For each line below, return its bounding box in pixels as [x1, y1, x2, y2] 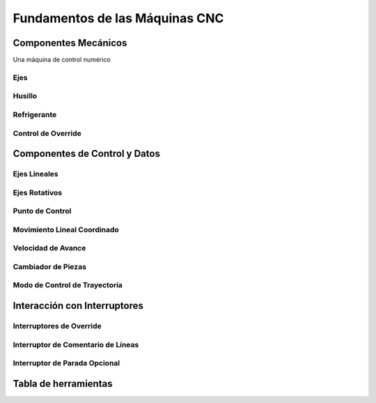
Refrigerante [13, 109, 57, 119]
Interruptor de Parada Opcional [13, 358, 120, 368]
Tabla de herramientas [13, 377, 113, 390]
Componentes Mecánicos [13, 37, 127, 49]
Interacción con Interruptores [13, 300, 144, 312]
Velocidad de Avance [13, 243, 86, 253]
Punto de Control [13, 206, 72, 216]
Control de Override [13, 128, 81, 138]
